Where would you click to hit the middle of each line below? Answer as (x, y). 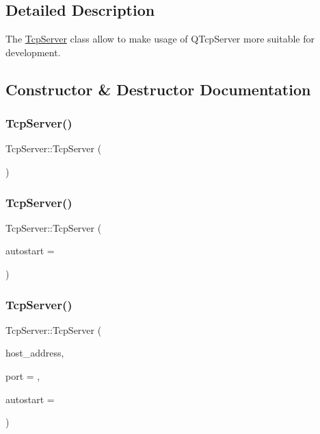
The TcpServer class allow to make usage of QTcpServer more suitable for (160, 39)
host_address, (35, 353)
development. (33, 52)
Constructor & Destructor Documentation (158, 89)
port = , (23, 375)
